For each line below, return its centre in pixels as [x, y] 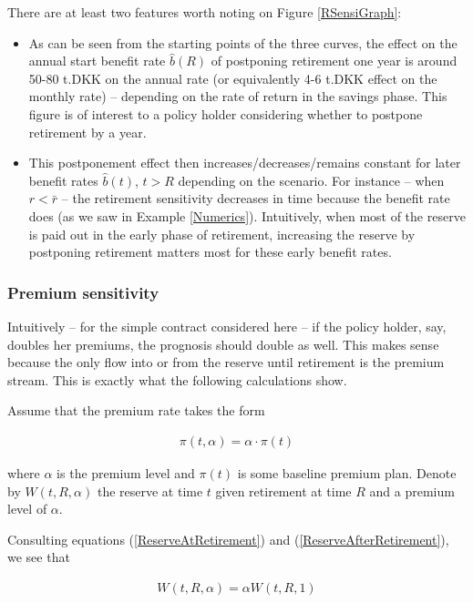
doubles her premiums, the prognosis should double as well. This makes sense [223, 344]
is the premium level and [126, 472]
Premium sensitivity [83, 292]
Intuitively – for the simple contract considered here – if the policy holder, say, [227, 326]
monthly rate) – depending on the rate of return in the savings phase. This [238, 96]
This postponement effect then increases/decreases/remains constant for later [245, 163]
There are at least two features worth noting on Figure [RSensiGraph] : [205, 12]
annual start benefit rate [97, 61]
